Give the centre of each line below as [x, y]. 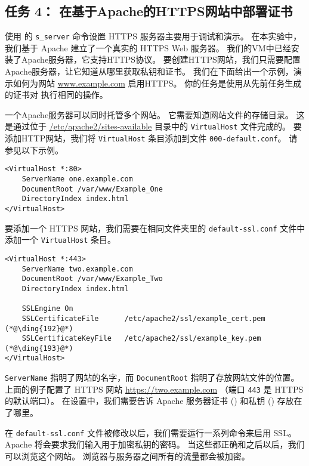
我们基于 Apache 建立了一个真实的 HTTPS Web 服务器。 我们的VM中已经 [148, 47]
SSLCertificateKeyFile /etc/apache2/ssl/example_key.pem [141, 339]
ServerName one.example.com [77, 179]
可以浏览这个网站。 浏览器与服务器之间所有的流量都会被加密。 [127, 456]
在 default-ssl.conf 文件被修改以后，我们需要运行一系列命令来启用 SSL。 [151, 432]
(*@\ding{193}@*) [39, 348]
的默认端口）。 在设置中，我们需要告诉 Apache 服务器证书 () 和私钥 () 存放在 [154, 401]
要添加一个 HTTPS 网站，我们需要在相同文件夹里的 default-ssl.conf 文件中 [155, 228]
